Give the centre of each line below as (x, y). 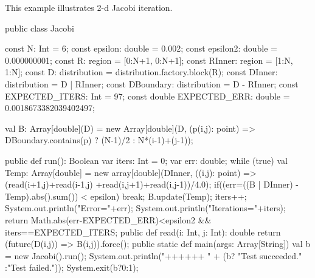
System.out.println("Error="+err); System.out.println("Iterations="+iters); (145, 208)
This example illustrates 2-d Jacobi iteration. (89, 7)
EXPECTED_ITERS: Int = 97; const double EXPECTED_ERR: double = (147, 96)
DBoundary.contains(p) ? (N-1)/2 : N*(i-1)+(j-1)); (99, 140)
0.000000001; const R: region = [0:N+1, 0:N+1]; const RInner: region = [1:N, (149, 60)
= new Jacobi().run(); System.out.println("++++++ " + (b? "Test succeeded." (154, 255)
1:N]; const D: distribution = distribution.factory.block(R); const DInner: (141, 72)
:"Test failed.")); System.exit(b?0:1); (72, 267)
